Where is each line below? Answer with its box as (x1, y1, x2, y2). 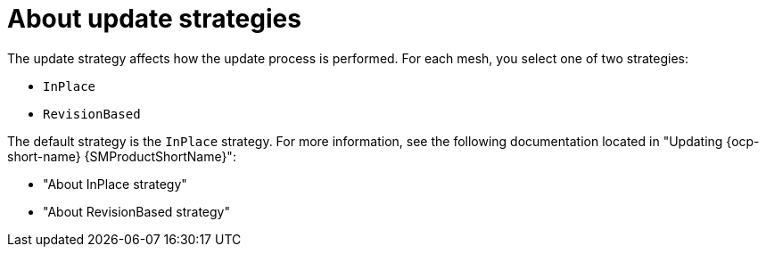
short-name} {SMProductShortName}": (7, 148, 236, 164)
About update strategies (7, 4, 301, 34)
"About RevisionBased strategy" (43, 203, 230, 219)
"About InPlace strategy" (43, 176, 187, 192)
